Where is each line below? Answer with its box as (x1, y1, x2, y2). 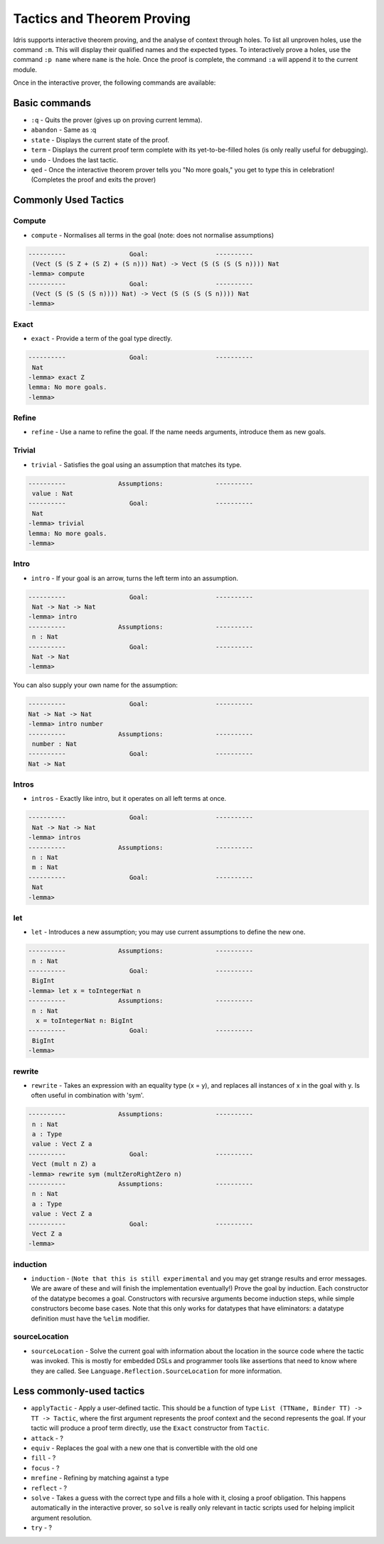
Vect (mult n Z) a (32, 1160, 96, 1168)
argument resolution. (31, 1513, 92, 1522)
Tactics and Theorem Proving (13, 11, 191, 26)
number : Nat (32, 740, 78, 747)
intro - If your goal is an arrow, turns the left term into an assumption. (31, 574, 238, 582)
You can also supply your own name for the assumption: (13, 681, 178, 690)
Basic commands (13, 97, 92, 109)
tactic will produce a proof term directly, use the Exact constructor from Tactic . (31, 1424, 270, 1432)
